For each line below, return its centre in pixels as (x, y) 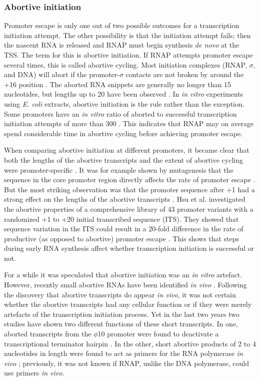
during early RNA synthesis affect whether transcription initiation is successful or (129, 248)
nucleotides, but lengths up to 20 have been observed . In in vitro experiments (124, 94)
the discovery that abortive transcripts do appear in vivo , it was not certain (120, 294)
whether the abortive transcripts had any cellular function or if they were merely (128, 304)
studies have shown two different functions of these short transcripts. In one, (121, 324)
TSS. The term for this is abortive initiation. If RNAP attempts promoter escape (128, 55)
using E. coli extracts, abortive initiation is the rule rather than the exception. (124, 103)
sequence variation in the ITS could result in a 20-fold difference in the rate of (124, 229)
